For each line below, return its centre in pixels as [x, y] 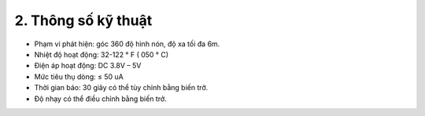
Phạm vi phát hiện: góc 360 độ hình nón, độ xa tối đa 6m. [127, 44]
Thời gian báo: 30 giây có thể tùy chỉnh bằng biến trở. [121, 88]
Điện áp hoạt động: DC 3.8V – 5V [88, 66]
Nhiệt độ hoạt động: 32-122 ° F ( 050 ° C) [102, 54]
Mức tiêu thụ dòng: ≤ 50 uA [79, 76]
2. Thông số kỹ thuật [83, 20]
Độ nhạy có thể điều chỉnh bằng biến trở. [100, 99]
